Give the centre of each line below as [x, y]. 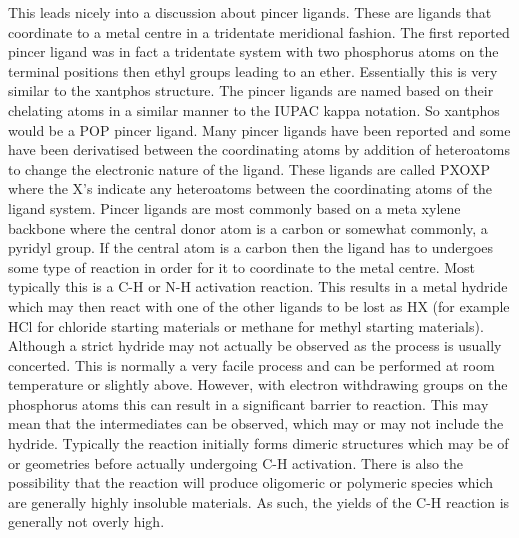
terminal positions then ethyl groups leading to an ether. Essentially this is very [253, 70]
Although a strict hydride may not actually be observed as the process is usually [255, 345]
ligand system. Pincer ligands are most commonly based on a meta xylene [234, 207]
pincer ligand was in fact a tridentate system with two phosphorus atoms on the [253, 51]
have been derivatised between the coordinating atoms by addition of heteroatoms [259, 149]
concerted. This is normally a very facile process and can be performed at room [251, 364]
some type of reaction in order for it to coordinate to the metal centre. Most [242, 266]
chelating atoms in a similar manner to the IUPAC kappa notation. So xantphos [254, 109]
